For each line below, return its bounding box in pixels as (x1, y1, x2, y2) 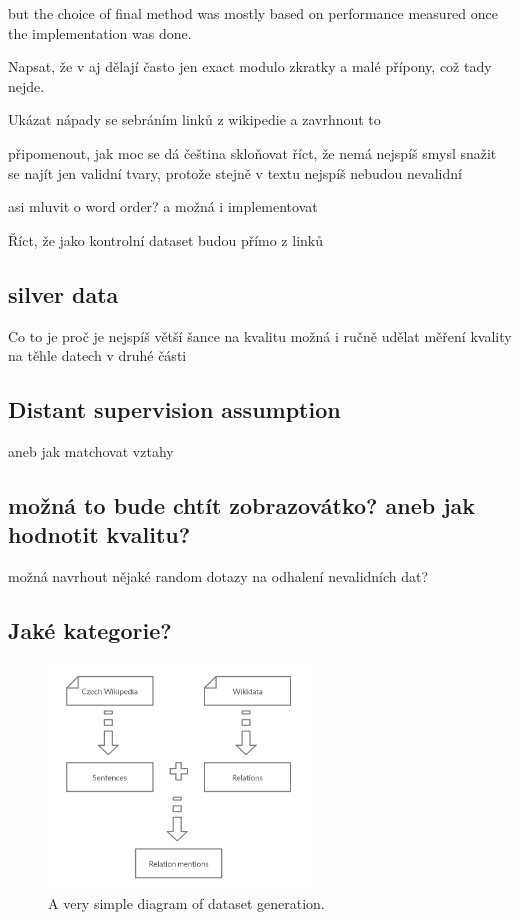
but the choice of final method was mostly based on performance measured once (8, 3, 498, 23)
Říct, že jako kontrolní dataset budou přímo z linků (8, 229, 323, 250)
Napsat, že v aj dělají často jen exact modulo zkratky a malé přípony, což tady (8, 56, 492, 77)
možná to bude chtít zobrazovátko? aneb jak (8, 489, 476, 520)
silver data (8, 278, 119, 309)
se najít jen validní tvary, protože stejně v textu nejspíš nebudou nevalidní (8, 162, 462, 183)
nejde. (8, 75, 45, 96)
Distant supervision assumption (8, 394, 341, 425)
